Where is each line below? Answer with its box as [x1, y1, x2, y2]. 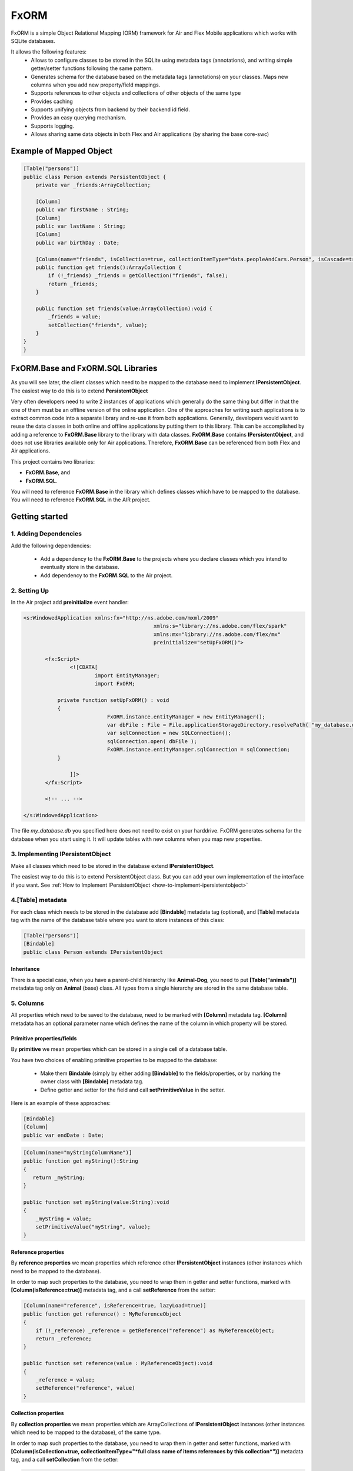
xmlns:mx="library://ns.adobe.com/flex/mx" [153, 631, 281, 638]
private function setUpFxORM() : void [57, 697, 169, 703]
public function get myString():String [23, 1157, 138, 1164]
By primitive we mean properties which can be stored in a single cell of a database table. [11, 1046, 228, 1053]
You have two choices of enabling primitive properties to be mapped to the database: [11, 1056, 218, 1063]
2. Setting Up [11, 586, 49, 594]
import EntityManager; [94, 672, 160, 679]
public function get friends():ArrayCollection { [35, 264, 182, 271]
